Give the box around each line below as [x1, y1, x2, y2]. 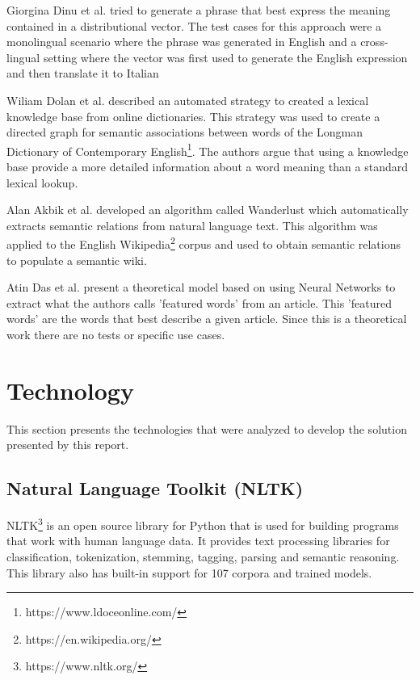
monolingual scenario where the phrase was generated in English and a [6, 33, 357, 50]
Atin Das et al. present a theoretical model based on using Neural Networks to [6, 279, 396, 296]
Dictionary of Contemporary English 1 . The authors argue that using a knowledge [6, 140, 409, 159]
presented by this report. [6, 436, 129, 453]
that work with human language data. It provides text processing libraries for [6, 532, 390, 549]
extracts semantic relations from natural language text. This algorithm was [6, 216, 378, 233]
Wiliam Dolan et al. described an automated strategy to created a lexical [6, 91, 369, 108]
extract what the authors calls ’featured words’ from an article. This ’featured [6, 294, 392, 311]
